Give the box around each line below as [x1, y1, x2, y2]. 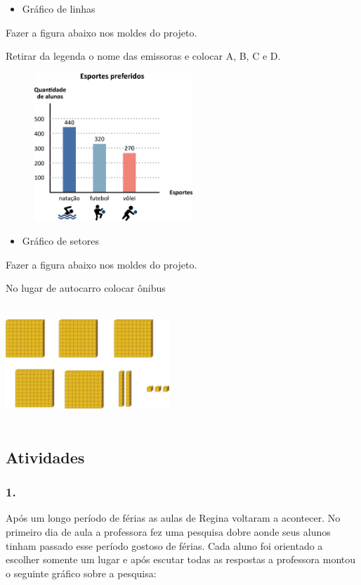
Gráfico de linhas [22, 1, 96, 15]
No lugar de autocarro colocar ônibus [6, 281, 166, 295]
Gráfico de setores [22, 233, 99, 248]
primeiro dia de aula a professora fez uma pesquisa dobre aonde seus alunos [6, 525, 331, 539]
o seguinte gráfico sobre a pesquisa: [6, 565, 157, 580]
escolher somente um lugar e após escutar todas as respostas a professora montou [6, 552, 356, 567]
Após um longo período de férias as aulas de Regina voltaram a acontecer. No [6, 510, 341, 525]
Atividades [6, 446, 85, 468]
